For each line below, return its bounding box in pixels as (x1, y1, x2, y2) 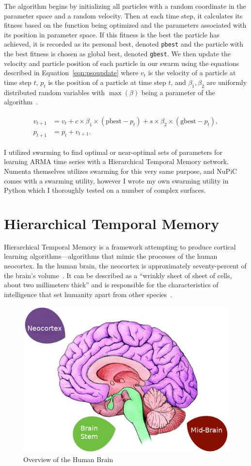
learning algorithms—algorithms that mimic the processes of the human (4, 251, 218, 261)
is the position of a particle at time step (48, 77, 166, 87)
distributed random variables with (4, 87, 105, 97)
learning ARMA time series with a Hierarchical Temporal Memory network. (4, 156, 229, 166)
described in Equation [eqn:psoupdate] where (4, 67, 139, 78)
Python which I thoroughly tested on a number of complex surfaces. (4, 185, 206, 195)
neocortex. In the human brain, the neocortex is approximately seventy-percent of (4, 261, 247, 271)
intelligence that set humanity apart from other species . (4, 289, 173, 299)
